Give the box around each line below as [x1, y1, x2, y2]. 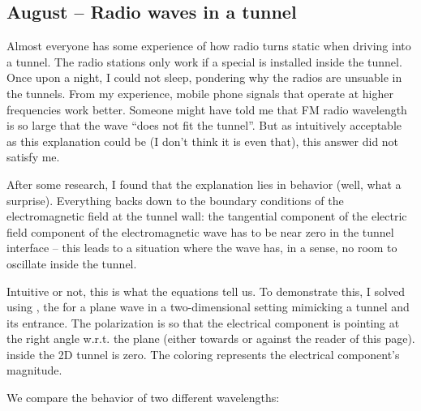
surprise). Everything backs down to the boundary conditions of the [6, 191, 344, 208]
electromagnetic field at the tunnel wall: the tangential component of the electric [6, 208, 407, 225]
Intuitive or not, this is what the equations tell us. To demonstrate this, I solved [6, 282, 405, 299]
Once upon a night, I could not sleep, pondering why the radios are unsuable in [6, 69, 402, 86]
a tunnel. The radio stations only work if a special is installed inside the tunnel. [6, 53, 402, 70]
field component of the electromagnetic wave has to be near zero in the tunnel [6, 223, 394, 240]
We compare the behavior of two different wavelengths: [6, 389, 280, 406]
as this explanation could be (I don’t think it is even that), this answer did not [6, 132, 399, 149]
